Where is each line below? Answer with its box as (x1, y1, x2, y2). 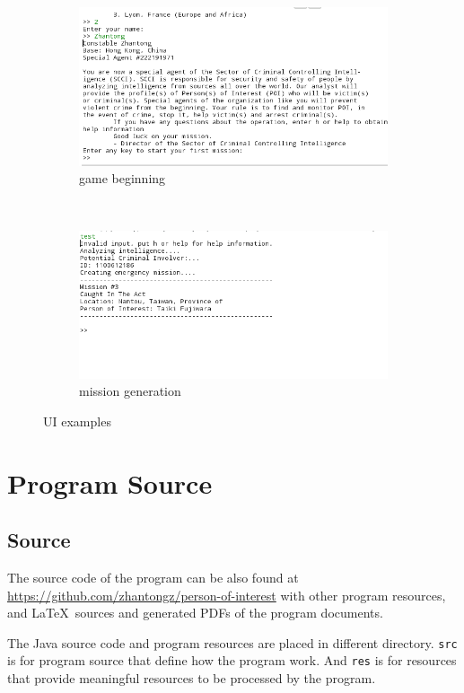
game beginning (79, 169, 166, 188)
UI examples (43, 411, 111, 430)
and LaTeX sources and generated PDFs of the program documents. (7, 603, 383, 622)
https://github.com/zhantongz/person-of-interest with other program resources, (7, 585, 446, 604)
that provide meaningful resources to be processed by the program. (7, 669, 376, 687)
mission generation (79, 382, 181, 400)
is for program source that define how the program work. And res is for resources (7, 651, 457, 670)
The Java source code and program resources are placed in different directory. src (7, 633, 458, 652)
